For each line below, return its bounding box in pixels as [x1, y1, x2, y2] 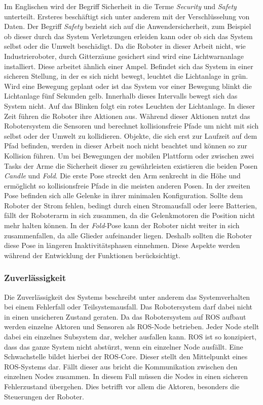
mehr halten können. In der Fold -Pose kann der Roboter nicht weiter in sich [4, 220, 240, 231]
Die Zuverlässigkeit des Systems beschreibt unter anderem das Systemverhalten [4, 291, 250, 302]
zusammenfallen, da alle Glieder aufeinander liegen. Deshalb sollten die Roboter [4, 230, 252, 240]
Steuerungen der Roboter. [4, 391, 84, 401]
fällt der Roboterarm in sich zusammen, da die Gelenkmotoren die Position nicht [4, 210, 255, 221]
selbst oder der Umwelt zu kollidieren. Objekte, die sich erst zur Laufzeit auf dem [4, 130, 257, 141]
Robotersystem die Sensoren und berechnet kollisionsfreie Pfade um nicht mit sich [4, 120, 259, 131]
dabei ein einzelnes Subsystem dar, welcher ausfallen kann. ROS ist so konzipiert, [4, 331, 257, 342]
